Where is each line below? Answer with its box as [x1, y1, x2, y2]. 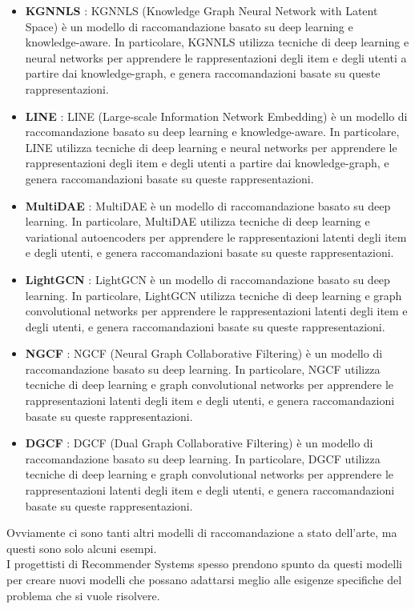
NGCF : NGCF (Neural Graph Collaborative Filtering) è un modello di [25, 345, 383, 362]
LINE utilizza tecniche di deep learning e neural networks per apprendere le [25, 138, 397, 155]
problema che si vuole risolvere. [6, 587, 160, 603]
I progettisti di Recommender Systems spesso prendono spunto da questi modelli [6, 555, 403, 572]
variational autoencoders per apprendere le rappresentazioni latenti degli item [25, 228, 407, 245]
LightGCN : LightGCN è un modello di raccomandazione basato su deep [25, 270, 390, 287]
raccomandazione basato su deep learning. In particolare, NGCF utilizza [25, 360, 381, 377]
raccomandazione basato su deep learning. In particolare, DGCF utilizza [25, 450, 381, 467]
